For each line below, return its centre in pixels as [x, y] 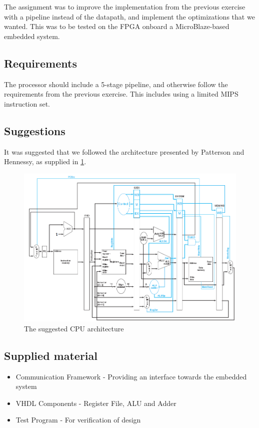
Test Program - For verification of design [78, 420]
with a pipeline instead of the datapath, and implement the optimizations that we [129, 16]
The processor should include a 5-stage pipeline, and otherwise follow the [116, 84]
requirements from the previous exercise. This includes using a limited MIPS [121, 94]
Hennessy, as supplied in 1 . [45, 161]
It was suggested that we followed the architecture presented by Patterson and [124, 151]
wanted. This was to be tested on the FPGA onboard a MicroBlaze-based [117, 26]
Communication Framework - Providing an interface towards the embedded [131, 376]
